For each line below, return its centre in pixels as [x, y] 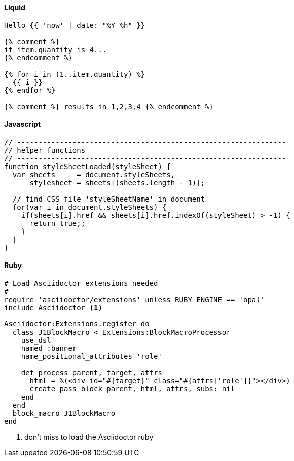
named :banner [49, 349]
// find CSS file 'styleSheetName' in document [109, 199]
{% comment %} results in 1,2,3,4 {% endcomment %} [109, 106]
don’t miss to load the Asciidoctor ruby [89, 437]
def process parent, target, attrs [91, 373]
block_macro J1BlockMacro [64, 414]
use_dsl [36, 340]
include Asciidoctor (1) [53, 308]
